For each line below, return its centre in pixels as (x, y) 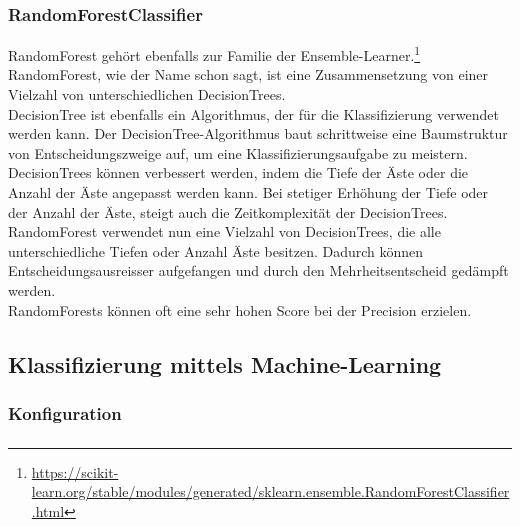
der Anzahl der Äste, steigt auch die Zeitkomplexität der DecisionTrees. (228, 211)
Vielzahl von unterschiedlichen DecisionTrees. (147, 94)
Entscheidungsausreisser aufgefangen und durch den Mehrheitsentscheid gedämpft (258, 270)
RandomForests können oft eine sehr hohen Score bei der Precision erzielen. (240, 309)
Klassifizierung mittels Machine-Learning (225, 363)
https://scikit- (75, 471)
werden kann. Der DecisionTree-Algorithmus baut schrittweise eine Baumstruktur (258, 133)
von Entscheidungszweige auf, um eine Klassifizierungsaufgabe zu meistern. (238, 152)
